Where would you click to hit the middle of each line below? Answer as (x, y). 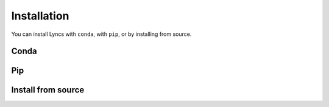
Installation (40, 16)
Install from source (48, 90)
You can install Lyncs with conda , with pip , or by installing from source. (101, 34)
